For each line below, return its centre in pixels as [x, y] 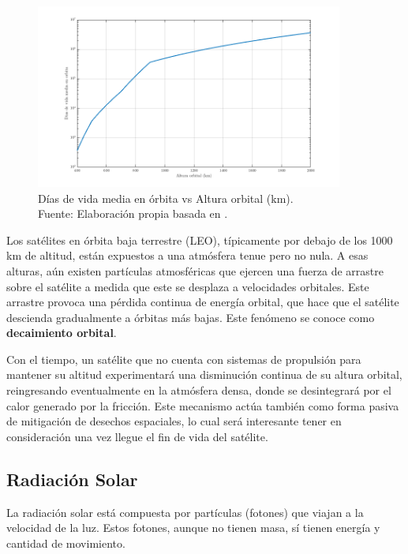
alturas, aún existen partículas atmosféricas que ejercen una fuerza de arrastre [195, 270]
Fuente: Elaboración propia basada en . [133, 213]
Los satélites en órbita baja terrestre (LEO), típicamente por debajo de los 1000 [200, 240]
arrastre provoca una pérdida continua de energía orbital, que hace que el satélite [203, 302]
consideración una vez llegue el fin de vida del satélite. [137, 436]
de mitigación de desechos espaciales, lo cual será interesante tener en [174, 421]
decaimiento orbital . [62, 333]
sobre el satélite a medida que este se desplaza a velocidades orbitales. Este [188, 286]
